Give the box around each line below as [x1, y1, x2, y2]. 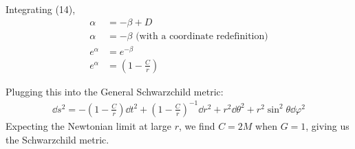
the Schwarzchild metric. [6, 132, 109, 146]
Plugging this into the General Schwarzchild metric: [6, 84, 224, 98]
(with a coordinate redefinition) [136, 31, 268, 41]
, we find [178, 118, 215, 133]
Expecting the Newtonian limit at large [6, 118, 171, 133]
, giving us [305, 118, 349, 133]
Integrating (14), [6, 2, 76, 16]
